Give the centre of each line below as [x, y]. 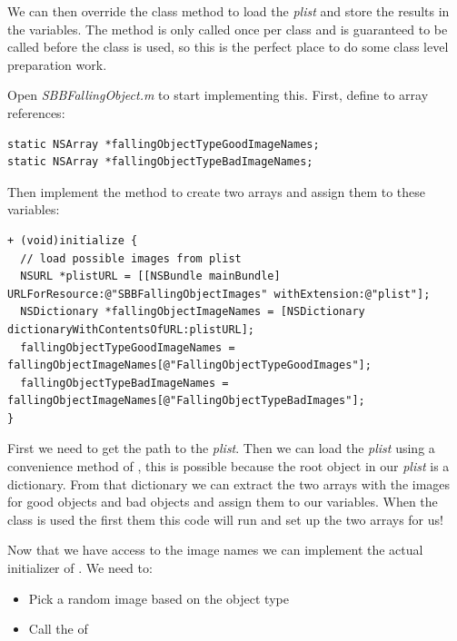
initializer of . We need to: [80, 568]
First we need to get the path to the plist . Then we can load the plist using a [221, 448]
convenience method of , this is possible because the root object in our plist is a [228, 466]
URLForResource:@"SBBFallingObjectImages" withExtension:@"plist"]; [219, 294]
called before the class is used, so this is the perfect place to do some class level [228, 47]
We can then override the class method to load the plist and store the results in [228, 11]
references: [36, 112]
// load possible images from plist [131, 258]
